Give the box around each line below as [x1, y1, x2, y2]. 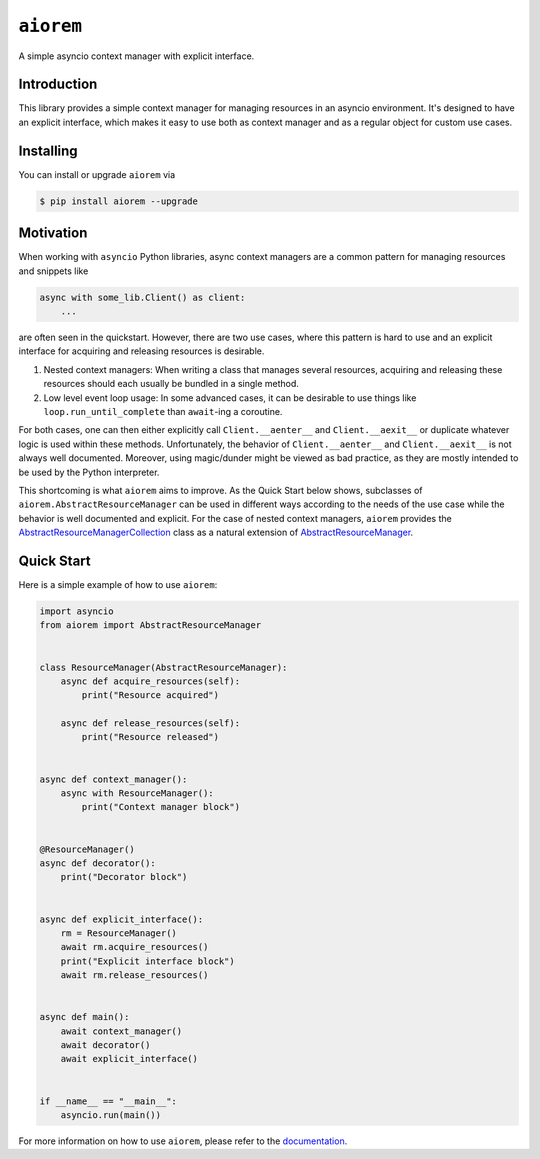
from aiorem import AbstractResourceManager [39, 620, 262, 631]
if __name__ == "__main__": [39, 1095, 177, 1107]
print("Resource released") [81, 731, 220, 743]
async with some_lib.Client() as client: [39, 291, 246, 303]
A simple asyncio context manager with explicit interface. [18, 50, 255, 62]
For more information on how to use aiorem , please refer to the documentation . [18, 1135, 348, 1147]
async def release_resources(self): [60, 718, 240, 729]
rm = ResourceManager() [60, 927, 177, 939]
